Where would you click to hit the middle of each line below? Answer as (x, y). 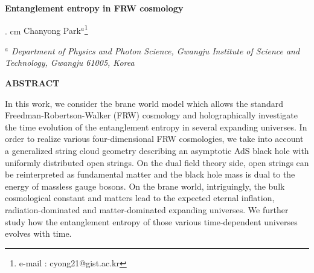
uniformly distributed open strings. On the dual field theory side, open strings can (157, 162)
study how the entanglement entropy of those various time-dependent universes (151, 221)
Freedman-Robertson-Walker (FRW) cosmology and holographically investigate (151, 115)
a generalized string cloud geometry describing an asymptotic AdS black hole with (157, 150)
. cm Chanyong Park (43, 31)
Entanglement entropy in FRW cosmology (94, 8)
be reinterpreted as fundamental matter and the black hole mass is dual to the (150, 174)
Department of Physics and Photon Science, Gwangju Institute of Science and (155, 50)
